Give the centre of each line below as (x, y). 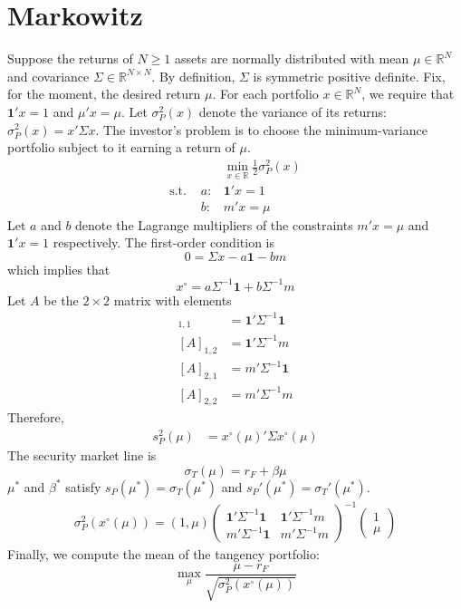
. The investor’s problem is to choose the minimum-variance (261, 129)
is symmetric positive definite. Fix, (349, 76)
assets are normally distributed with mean (292, 58)
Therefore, (36, 417)
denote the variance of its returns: (293, 111)
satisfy (83, 486)
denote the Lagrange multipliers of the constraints (214, 224)
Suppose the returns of (70, 58)
